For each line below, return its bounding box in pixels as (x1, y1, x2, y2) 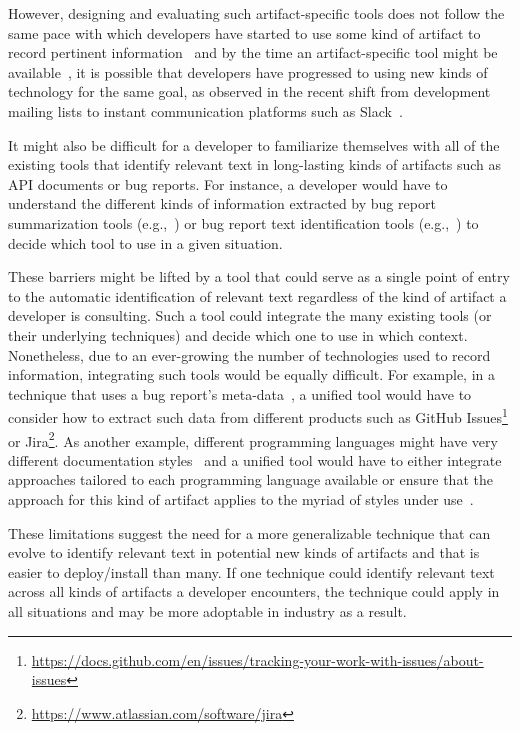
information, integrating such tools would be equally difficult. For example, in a (8, 364, 496, 385)
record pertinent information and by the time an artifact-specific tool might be (8, 42, 498, 63)
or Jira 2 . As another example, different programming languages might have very (8, 427, 498, 451)
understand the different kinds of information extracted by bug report (8, 193, 436, 214)
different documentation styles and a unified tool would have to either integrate (8, 449, 502, 470)
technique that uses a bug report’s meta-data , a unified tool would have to (8, 383, 472, 404)
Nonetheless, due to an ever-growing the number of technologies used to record (8, 344, 491, 365)
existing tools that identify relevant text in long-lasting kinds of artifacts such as (8, 154, 501, 175)
